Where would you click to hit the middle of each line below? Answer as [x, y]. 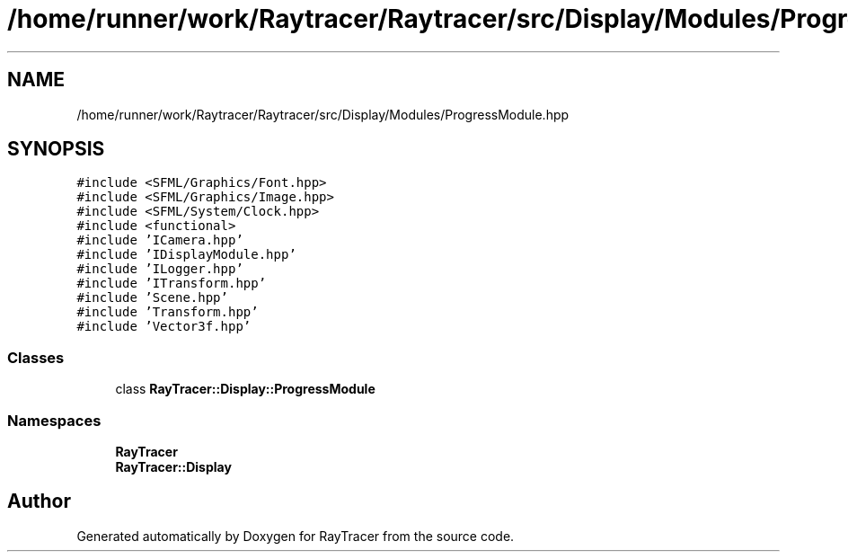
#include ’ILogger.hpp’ [160, 269]
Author [39, 501]
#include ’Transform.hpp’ [168, 312]
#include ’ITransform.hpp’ [172, 284]
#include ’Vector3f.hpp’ [164, 327]
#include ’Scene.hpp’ [152, 298]
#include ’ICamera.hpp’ [160, 240]
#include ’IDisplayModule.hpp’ [186, 255]
